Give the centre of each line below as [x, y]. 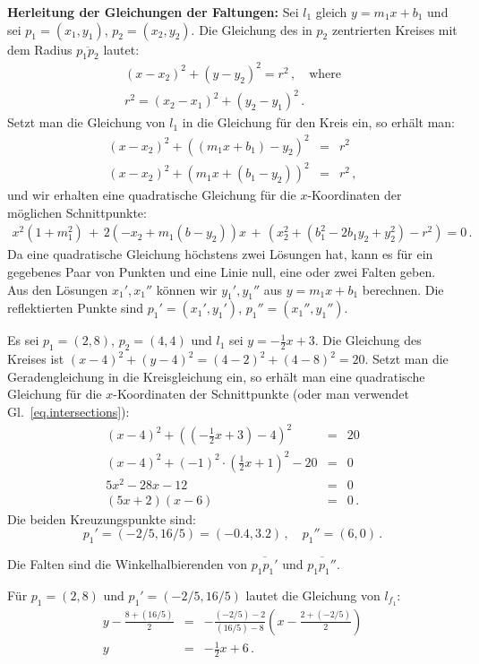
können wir [187, 289]
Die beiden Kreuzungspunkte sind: [102, 518]
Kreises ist [36, 359]
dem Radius [40, 49]
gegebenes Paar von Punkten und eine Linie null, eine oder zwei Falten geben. [222, 271]
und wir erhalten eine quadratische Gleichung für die [152, 195]
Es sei [23, 340]
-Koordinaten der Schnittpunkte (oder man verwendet [261, 394]
